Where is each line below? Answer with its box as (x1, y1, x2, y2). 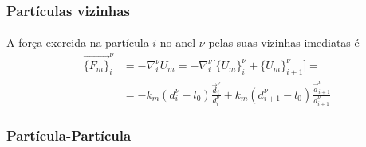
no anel (159, 34, 196, 51)
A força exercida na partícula (6, 34, 149, 51)
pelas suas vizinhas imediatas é (208, 34, 360, 51)
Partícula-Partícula (6, 126, 132, 145)
